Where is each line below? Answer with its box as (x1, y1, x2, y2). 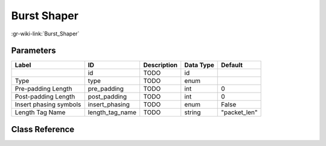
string (184, 108, 201, 117)
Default (221, 61, 243, 69)
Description (142, 61, 178, 69)
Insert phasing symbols (14, 100, 81, 109)
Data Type (184, 61, 214, 69)
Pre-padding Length (14, 85, 72, 93)
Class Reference (11, 124, 75, 135)
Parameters (11, 46, 56, 56)
